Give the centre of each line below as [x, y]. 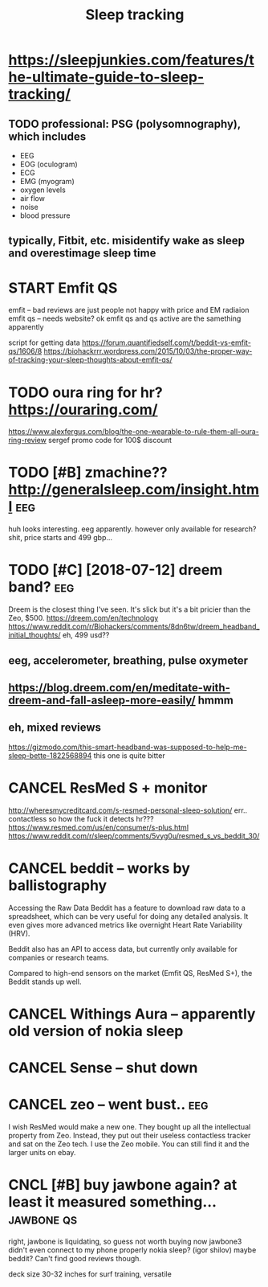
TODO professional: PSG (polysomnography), [124, 123]
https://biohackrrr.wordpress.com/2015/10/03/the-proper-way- [148, 351]
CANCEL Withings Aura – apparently [132, 1014]
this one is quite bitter [130, 755]
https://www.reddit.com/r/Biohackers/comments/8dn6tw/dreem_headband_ [134, 627]
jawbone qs [43, 1219]
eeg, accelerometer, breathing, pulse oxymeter [128, 660]
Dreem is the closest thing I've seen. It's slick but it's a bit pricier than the [130, 609]
